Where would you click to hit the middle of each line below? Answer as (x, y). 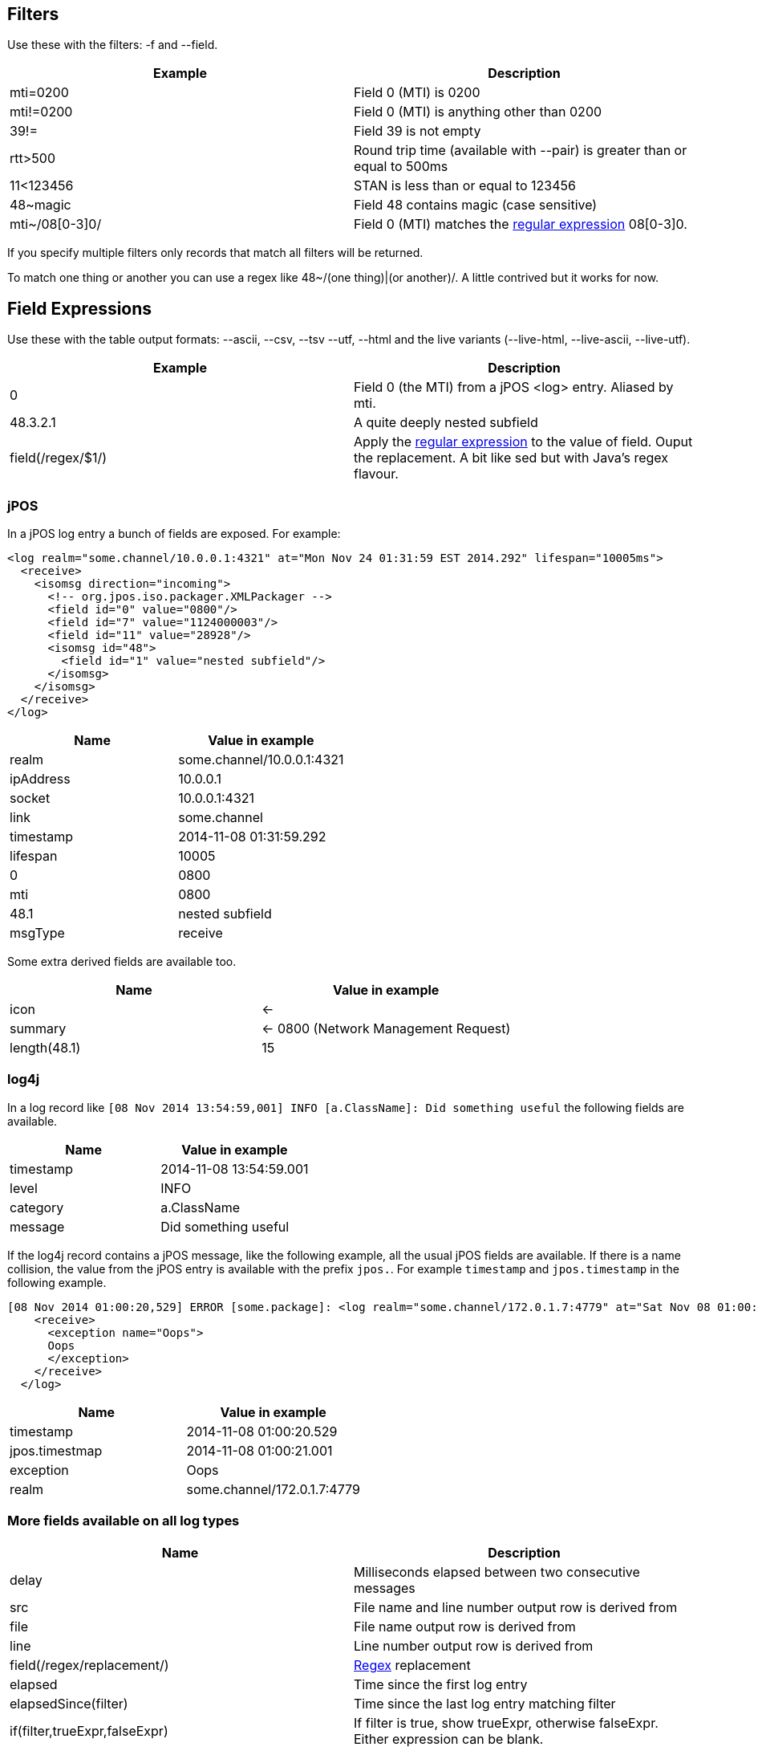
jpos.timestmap (56, 1450)
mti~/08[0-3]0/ (56, 224)
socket (30, 798)
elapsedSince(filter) (69, 1703)
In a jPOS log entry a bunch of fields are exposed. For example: (174, 534)
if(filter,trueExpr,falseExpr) (89, 1731)
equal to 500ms (401, 167)
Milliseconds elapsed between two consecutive (497, 1572)
